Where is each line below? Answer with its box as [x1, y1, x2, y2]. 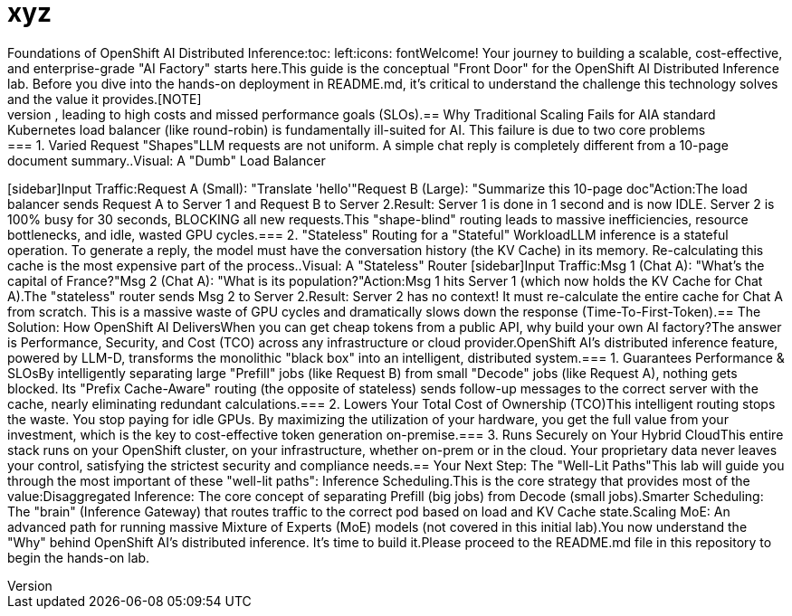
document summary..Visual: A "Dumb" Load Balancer [7, 152, 326, 168]
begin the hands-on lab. [7, 549, 150, 565]
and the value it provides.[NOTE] [7, 90, 202, 107]
